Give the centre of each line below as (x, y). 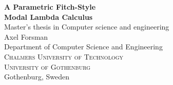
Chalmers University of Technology (64, 56)
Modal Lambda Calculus (49, 17)
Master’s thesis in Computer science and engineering (87, 27)
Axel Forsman (26, 36)
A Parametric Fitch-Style (50, 7)
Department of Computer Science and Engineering (83, 47)
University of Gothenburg (47, 66)
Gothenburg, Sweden (37, 77)
